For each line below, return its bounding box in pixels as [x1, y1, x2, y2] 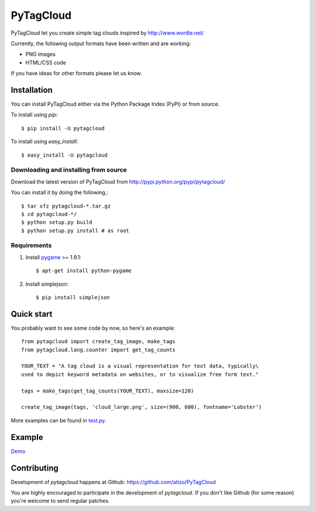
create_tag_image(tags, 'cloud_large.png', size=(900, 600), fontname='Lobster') [21, 404, 262, 411]
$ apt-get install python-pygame [36, 268, 132, 274]
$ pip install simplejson [36, 294, 111, 300]
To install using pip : [11, 111, 58, 119]
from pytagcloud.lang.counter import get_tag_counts [21, 346, 176, 353]
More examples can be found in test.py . [11, 417, 107, 424]
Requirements [11, 241, 52, 249]
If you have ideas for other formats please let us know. [11, 70, 142, 77]
